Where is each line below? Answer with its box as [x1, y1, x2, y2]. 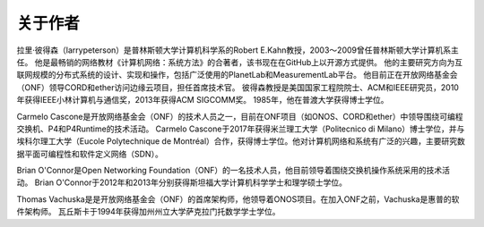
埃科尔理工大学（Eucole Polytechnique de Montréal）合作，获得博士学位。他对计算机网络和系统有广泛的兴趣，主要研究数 [16, 136, 466, 147]
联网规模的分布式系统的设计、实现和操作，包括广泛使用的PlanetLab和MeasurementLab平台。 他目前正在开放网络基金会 [16, 70, 458, 80]
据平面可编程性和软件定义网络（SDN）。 [16, 148, 163, 159]
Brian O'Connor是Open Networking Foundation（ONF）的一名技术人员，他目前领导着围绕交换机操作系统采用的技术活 [16, 165, 451, 176]
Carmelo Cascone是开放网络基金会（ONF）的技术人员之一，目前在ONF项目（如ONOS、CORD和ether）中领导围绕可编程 [16, 111, 463, 122]
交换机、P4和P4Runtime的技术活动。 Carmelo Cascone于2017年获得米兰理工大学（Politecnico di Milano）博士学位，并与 [16, 123, 465, 134]
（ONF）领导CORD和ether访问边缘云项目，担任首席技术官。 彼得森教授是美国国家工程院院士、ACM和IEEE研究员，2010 [16, 81, 459, 93]
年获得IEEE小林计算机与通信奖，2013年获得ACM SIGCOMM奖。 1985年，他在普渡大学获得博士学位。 [16, 95, 389, 105]
